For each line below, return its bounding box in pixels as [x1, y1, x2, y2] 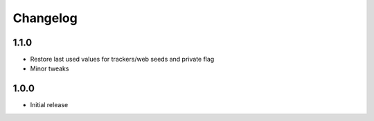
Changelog [12, 10, 78, 26]
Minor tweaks [30, 64, 69, 73]
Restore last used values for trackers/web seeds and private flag [30, 55, 215, 64]
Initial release [30, 101, 69, 109]
